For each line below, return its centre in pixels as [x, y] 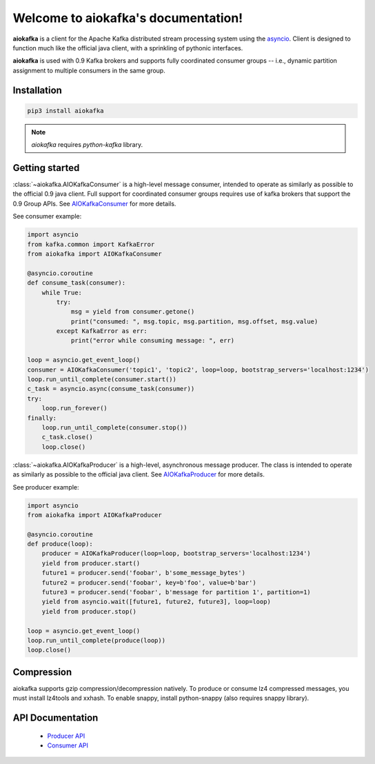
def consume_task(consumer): [77, 283]
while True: [62, 292]
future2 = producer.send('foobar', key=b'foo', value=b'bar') [149, 582]
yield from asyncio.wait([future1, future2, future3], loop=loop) [156, 602]
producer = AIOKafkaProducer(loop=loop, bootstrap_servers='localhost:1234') [176, 554]
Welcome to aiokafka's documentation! [128, 18]
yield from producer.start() [91, 563]
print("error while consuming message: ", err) [153, 341]
